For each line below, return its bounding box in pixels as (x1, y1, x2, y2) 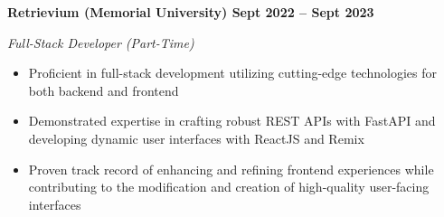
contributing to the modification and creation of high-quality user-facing (28, 177, 430, 196)
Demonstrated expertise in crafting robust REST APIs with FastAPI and (28, 111, 436, 130)
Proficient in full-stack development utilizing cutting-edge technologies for (28, 63, 437, 82)
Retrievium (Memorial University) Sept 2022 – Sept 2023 (7, 3, 374, 21)
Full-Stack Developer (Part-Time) (7, 33, 194, 52)
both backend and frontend (28, 80, 179, 99)
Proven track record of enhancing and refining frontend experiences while (28, 159, 434, 178)
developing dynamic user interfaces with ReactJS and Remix (28, 128, 364, 147)
